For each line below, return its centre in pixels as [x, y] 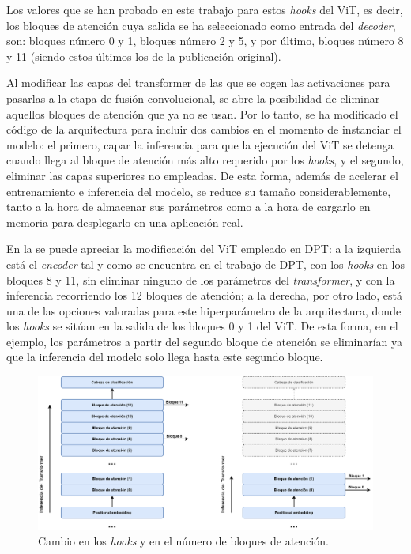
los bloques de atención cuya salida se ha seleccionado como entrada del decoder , [201, 25]
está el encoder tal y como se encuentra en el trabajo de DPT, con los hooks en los [205, 264]
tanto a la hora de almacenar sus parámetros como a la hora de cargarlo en [189, 207]
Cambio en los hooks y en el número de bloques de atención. [183, 540]
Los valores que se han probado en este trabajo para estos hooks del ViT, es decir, [205, 9]
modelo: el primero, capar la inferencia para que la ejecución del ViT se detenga [200, 144]
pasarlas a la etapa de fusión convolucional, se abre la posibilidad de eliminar [193, 98]
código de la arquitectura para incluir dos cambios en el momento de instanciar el [204, 129]
